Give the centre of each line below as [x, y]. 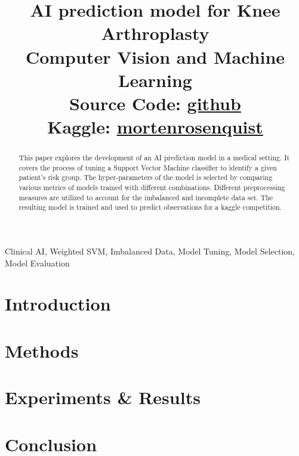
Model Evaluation [37, 263]
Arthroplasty [155, 33]
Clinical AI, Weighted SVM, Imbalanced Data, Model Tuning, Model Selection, [150, 251]
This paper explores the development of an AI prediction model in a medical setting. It [154, 158]
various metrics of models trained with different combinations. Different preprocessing [152, 187]
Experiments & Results [103, 397]
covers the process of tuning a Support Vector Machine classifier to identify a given [148, 167]
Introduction [58, 304]
